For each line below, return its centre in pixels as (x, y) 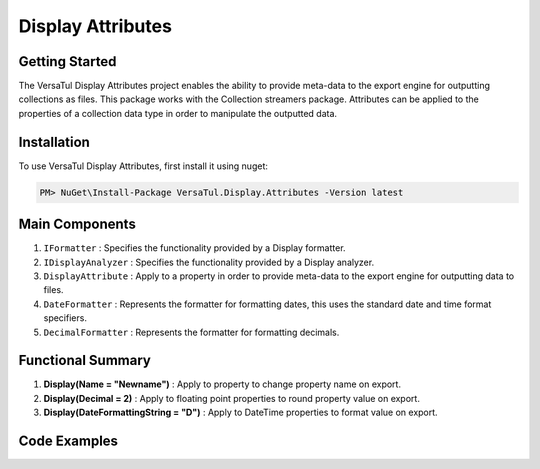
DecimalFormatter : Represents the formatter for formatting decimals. (191, 332)
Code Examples (68, 441)
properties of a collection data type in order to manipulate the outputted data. (178, 113)
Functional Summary (85, 360)
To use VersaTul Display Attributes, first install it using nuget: (143, 166)
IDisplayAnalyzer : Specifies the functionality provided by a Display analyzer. (209, 262)
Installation (54, 141)
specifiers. (65, 318)
